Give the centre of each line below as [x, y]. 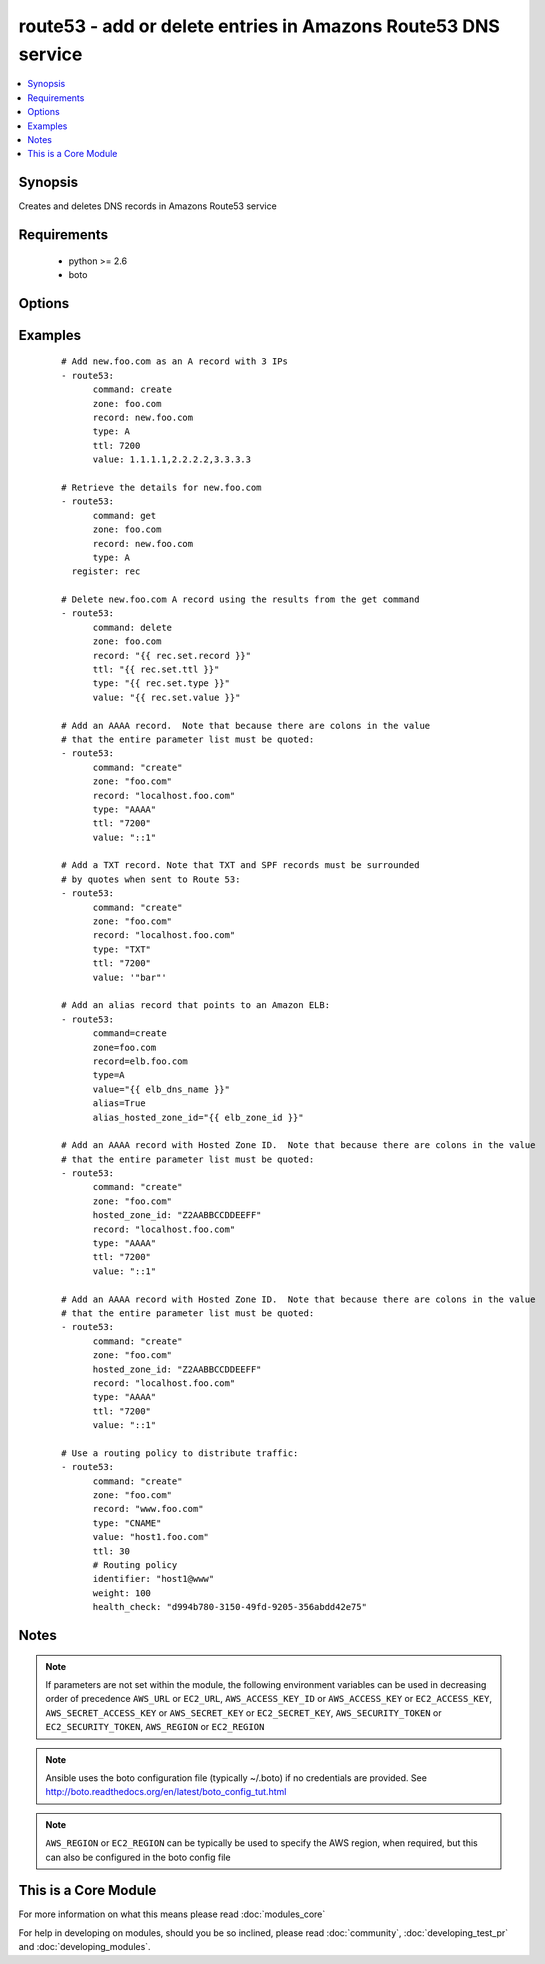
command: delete [132, 627]
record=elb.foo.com [140, 1061]
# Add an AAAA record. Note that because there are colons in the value [246, 725]
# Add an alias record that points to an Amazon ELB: [195, 1005]
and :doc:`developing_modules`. [84, 1947]
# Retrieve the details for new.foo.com [161, 487]
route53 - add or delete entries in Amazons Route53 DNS [259, 26]
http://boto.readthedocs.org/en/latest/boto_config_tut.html [166, 1792]
